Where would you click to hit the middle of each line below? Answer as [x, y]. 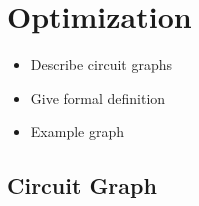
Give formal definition [98, 97]
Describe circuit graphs [101, 64]
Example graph [77, 131]
